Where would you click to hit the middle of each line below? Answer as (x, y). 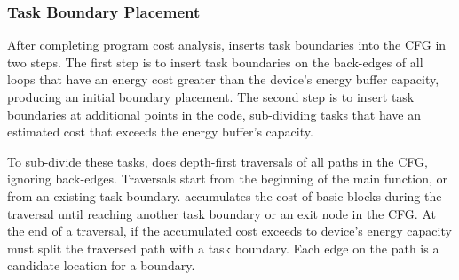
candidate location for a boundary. (101, 265)
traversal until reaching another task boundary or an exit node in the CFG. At (222, 213)
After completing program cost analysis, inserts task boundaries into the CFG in (227, 45)
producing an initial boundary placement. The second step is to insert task (211, 97)
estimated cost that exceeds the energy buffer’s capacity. (160, 132)
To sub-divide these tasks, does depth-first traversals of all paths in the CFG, (218, 161)
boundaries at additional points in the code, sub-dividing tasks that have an (214, 114)
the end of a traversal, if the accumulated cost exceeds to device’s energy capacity (229, 231)
